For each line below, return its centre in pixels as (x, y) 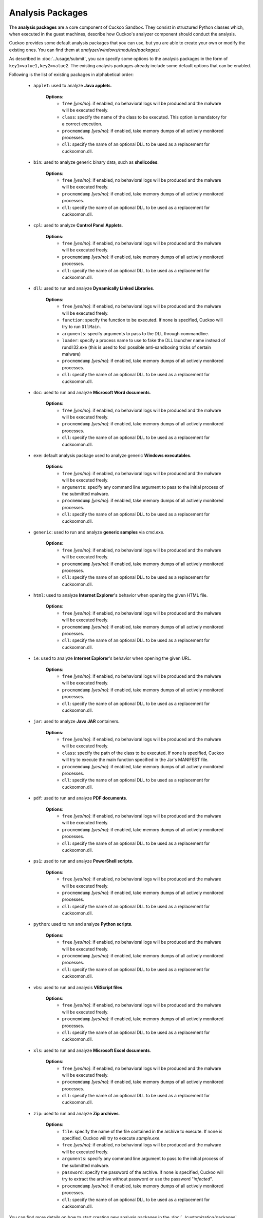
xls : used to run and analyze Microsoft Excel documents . (92, 1050)
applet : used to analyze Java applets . (73, 86)
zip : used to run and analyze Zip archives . (77, 1113)
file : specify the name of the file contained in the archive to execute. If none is (142, 1131)
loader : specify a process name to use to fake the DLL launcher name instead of (144, 341)
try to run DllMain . (82, 327)
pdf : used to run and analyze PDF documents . (80, 798)
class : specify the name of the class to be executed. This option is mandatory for (144, 117)
